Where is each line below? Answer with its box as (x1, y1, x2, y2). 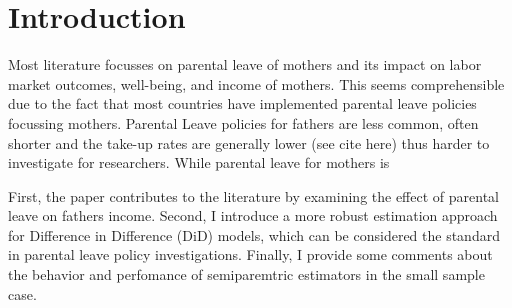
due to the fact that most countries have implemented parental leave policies (8, 93, 477, 114)
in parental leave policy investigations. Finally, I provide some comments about (8, 244, 493, 265)
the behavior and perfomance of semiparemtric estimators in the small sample (8, 264, 485, 285)
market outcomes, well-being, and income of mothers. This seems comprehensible (8, 73, 505, 94)
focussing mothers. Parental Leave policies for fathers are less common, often (8, 112, 479, 133)
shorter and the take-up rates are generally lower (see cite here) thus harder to (8, 132, 490, 153)
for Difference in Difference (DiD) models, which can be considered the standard (8, 224, 500, 245)
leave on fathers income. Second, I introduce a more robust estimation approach (8, 205, 498, 226)
